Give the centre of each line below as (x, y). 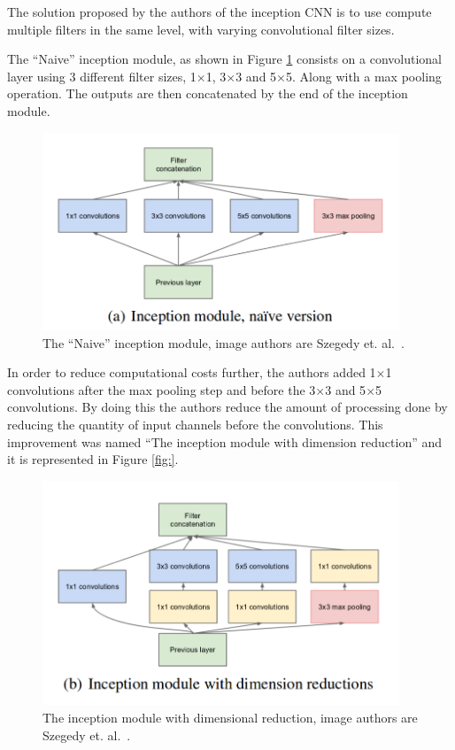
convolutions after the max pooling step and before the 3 (162, 389)
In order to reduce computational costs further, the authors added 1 (192, 372)
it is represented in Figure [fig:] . (93, 459)
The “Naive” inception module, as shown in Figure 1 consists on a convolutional (225, 59)
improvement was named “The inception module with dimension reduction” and (225, 441)
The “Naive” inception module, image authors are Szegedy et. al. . (224, 342)
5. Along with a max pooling (364, 76)
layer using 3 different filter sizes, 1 (102, 76)
